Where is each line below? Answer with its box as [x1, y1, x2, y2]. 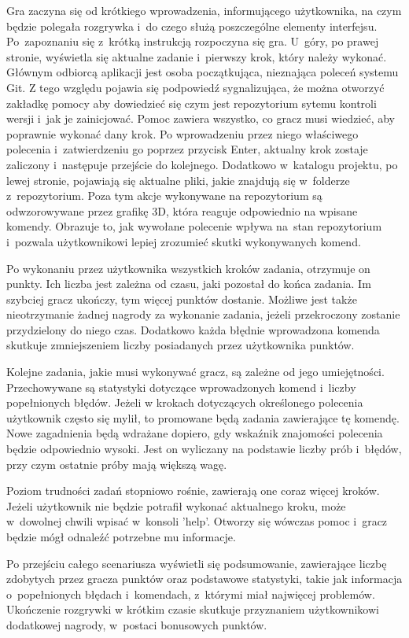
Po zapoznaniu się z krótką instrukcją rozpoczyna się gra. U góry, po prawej [6, 33, 379, 50]
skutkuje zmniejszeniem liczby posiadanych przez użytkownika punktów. [6, 337, 355, 353]
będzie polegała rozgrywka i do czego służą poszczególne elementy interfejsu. [6, 17, 378, 34]
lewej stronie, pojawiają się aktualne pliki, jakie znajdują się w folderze [6, 171, 350, 188]
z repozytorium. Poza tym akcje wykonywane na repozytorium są [6, 187, 322, 204]
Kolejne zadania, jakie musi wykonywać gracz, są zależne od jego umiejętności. [6, 363, 385, 380]
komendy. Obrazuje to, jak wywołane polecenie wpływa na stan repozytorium [6, 218, 382, 234]
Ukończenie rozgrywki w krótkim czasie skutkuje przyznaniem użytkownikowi [6, 601, 379, 618]
